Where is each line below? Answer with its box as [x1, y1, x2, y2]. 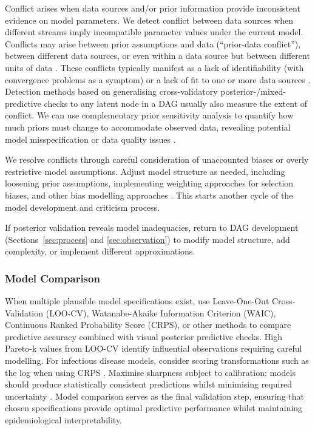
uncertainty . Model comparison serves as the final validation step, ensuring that [5, 389, 304, 402]
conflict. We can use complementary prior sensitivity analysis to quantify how [5, 109, 294, 121]
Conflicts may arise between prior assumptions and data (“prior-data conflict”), [5, 37, 301, 50]
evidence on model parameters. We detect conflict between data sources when [5, 13, 294, 26]
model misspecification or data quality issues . [5, 132, 176, 145]
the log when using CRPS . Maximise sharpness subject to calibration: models [5, 366, 296, 378]
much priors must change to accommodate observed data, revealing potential [5, 120, 291, 133]
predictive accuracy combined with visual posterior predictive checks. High [5, 330, 282, 343]
